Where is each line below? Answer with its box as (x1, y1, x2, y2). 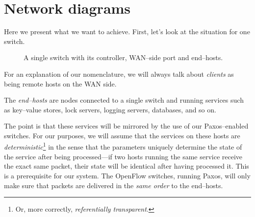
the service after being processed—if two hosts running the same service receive (4, 151, 243, 161)
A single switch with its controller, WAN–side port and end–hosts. (24, 52, 223, 63)
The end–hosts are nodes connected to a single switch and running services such (4, 95, 244, 105)
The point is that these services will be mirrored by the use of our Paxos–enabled (4, 121, 249, 131)
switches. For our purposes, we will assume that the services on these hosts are (4, 130, 240, 140)
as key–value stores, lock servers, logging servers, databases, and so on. (4, 104, 216, 114)
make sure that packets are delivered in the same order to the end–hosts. (4, 180, 223, 190)
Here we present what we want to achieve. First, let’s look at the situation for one (4, 26, 250, 37)
